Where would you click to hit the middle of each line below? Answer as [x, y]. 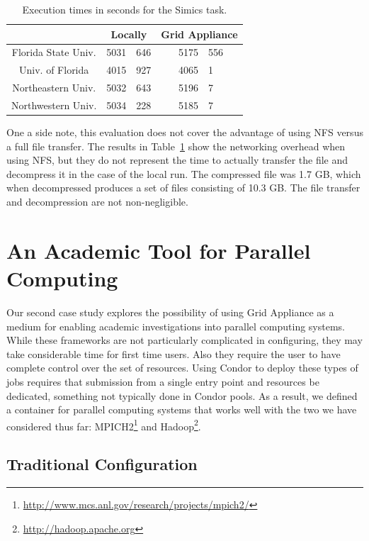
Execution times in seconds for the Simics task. [125, 9]
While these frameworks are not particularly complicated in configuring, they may [184, 340]
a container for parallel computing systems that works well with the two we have [182, 409]
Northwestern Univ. [54, 105]
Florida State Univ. [54, 52]
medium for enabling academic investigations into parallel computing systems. [176, 326]
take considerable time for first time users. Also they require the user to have [174, 353]
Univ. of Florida [54, 70]
